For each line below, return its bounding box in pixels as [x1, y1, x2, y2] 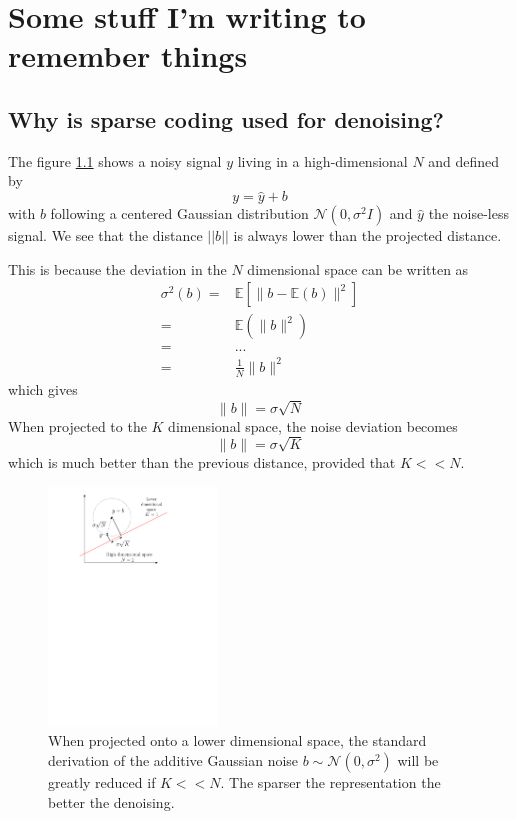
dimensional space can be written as [247, 258, 469, 279]
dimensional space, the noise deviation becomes [168, 415, 458, 436]
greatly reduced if [48, 772, 156, 793]
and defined [428, 150, 500, 171]
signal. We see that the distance [8, 225, 203, 246]
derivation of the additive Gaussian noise [48, 750, 299, 771]
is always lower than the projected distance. [233, 225, 502, 246]
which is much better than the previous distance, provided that [8, 452, 396, 473]
